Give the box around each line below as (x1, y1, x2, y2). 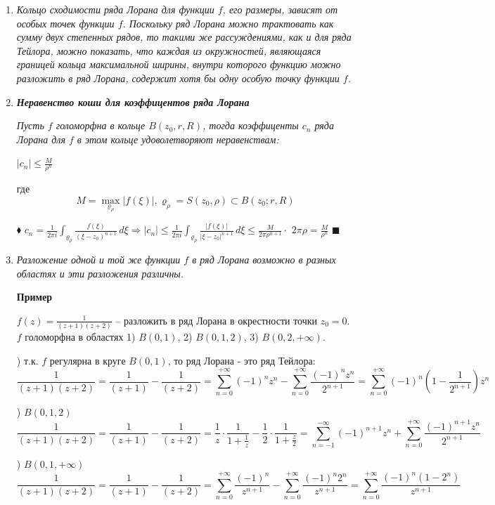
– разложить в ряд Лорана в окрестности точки (115, 313, 318, 327)
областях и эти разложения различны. (16, 265, 184, 280)
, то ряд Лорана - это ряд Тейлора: (167, 353, 316, 367)
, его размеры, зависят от (222, 2, 338, 16)
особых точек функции (16, 15, 115, 30)
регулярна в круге (49, 353, 126, 367)
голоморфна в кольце (56, 118, 146, 133)
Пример (16, 289, 53, 304)
